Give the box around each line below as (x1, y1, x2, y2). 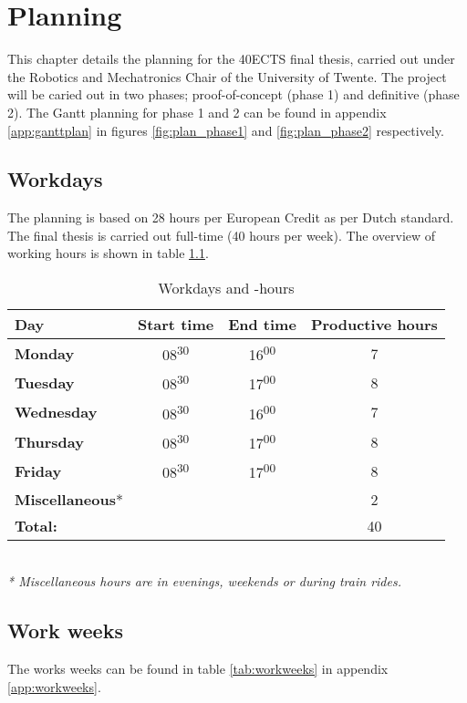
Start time (137, 314, 214, 336)
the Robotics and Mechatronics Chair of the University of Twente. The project (7, 67, 447, 86)
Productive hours (310, 314, 438, 336)
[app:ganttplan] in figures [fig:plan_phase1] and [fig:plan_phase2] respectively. (7, 120, 444, 140)
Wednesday (15, 401, 98, 423)
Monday (15, 342, 75, 364)
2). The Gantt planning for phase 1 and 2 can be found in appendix (7, 102, 387, 121)
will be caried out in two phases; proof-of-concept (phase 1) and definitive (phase (7, 85, 460, 104)
